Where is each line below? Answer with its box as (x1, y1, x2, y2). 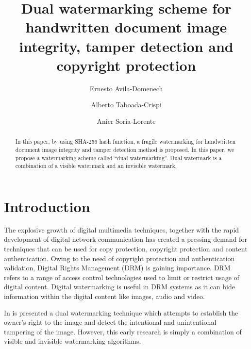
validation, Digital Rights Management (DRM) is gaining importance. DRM (4, 263, 231, 273)
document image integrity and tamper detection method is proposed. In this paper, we (15, 145, 234, 153)
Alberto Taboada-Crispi (91, 100, 162, 110)
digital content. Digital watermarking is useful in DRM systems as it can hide (4, 282, 235, 292)
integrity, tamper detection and (19, 36, 234, 56)
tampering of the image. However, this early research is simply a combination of (4, 326, 242, 336)
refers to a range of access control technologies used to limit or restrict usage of (4, 272, 239, 282)
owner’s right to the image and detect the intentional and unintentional (4, 317, 217, 327)
